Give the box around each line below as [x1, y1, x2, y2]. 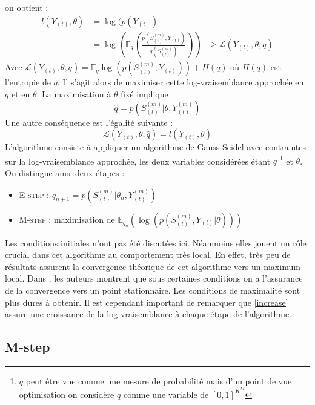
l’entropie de [5, 76, 51, 88]
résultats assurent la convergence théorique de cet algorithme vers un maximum [5, 260, 300, 272]
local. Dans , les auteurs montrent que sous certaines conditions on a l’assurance [5, 272, 303, 285]
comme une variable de [123, 387, 209, 400]
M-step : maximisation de [19, 212, 115, 225]
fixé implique [121, 88, 168, 100]
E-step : [19, 188, 49, 200]
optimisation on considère [19, 387, 114, 400]
